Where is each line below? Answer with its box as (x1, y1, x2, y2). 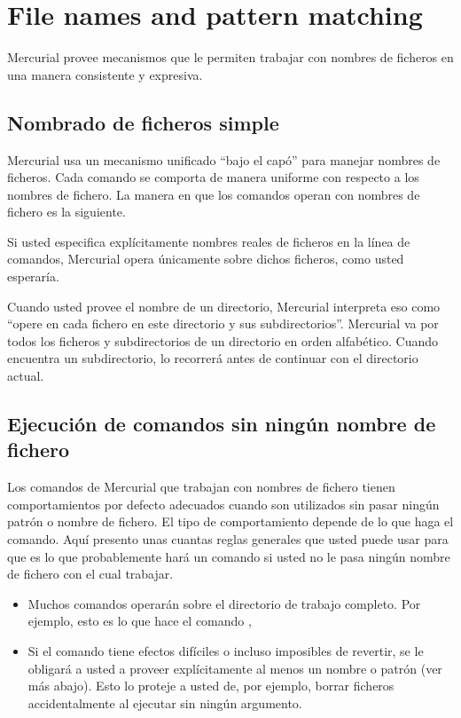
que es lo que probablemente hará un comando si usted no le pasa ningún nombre (7, 547, 450, 565)
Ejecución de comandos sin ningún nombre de (7, 410, 436, 438)
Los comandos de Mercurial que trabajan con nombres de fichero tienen (7, 477, 395, 496)
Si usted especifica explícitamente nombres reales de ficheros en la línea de (7, 232, 410, 250)
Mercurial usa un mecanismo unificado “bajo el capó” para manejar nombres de (7, 150, 441, 169)
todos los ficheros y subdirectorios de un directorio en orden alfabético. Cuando (7, 331, 438, 350)
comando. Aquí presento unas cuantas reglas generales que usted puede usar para (7, 530, 449, 548)
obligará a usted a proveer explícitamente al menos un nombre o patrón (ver (27, 659, 442, 677)
